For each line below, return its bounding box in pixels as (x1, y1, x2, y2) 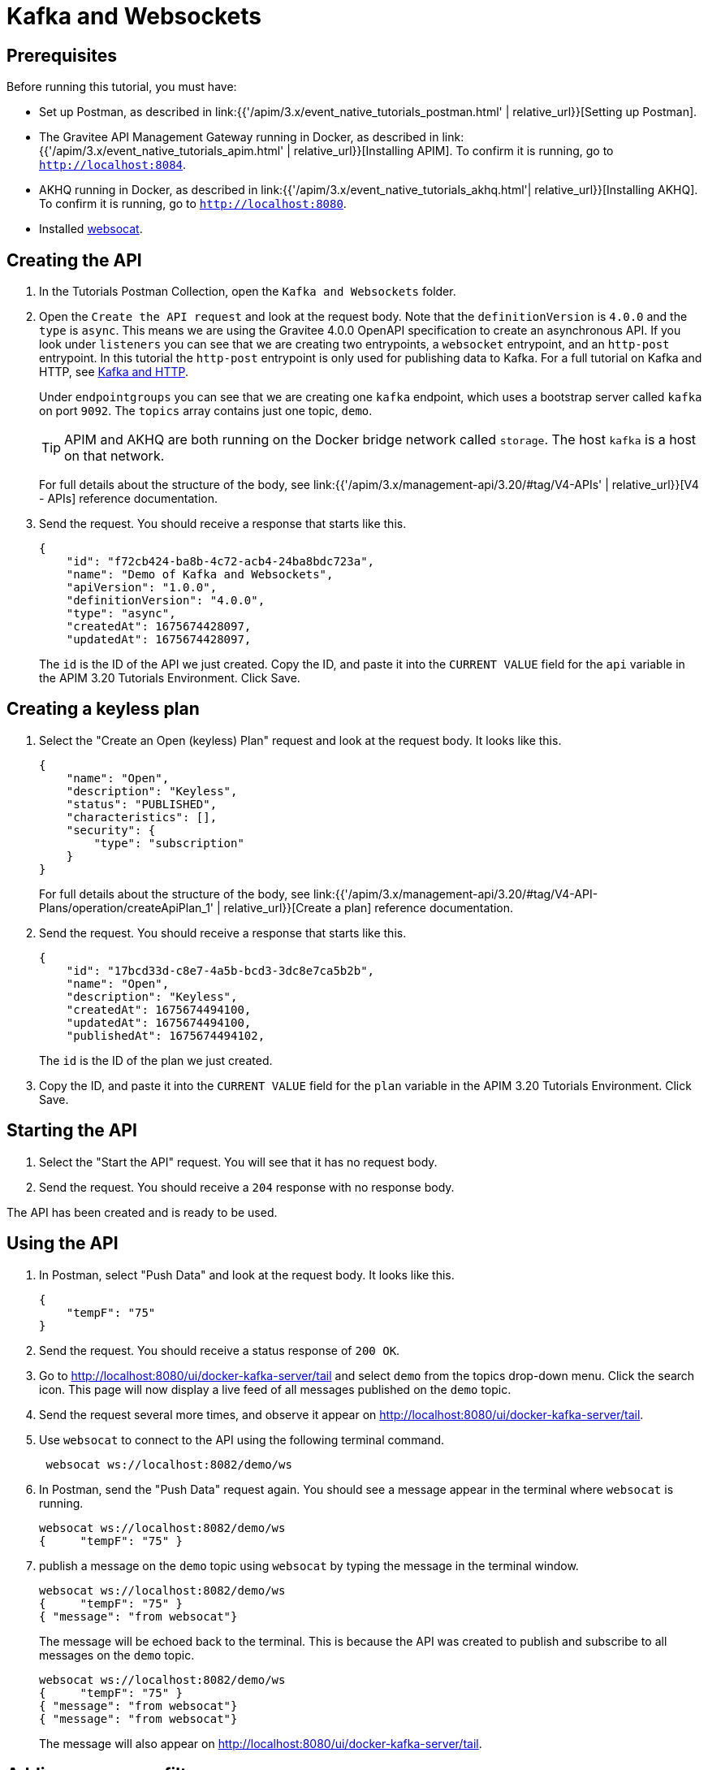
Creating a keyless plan (6, 699, 200, 720)
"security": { (66, 823, 156, 837)
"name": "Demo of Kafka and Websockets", (66, 568, 334, 582)
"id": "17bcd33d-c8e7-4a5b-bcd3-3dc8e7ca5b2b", (66, 963, 375, 977)
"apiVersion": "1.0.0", (66, 581, 218, 595)
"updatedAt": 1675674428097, (66, 633, 252, 647)
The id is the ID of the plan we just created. (39, 1053, 273, 1067)
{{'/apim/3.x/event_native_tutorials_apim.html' (39, 144, 284, 158)
